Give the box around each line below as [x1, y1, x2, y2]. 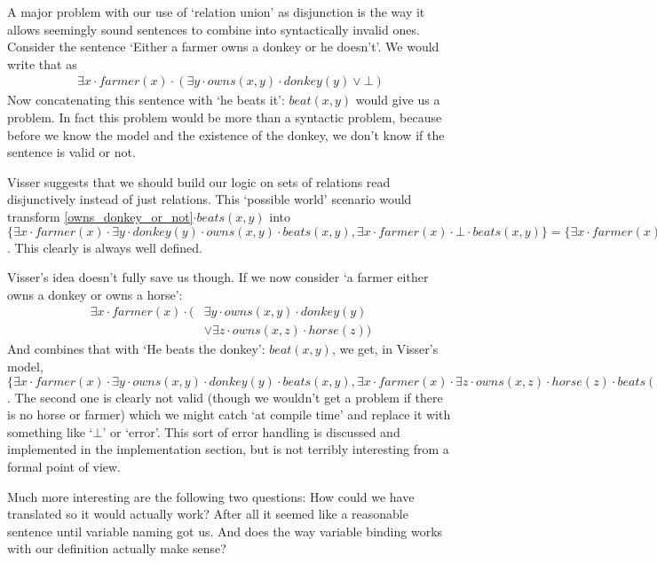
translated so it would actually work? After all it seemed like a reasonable [7, 504, 408, 523]
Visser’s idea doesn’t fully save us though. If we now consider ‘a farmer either [7, 268, 429, 286]
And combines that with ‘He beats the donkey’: [7, 340, 265, 358]
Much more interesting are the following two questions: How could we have [7, 487, 415, 505]
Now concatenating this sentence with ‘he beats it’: [7, 90, 285, 109]
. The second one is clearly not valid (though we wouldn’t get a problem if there [7, 387, 443, 406]
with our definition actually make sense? [7, 539, 226, 558]
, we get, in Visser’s [331, 340, 439, 358]
